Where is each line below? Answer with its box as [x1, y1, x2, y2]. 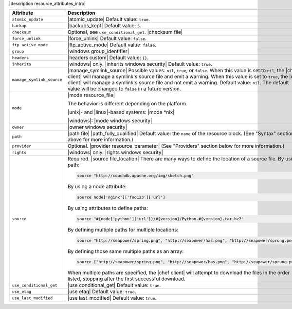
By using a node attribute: [67, 183, 127, 190]
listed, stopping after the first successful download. [67, 275, 186, 282]
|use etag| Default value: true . [67, 288, 136, 295]
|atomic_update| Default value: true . [67, 16, 150, 23]
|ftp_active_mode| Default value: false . [67, 41, 157, 48]
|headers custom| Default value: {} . [67, 54, 149, 61]
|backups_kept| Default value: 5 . [67, 22, 141, 29]
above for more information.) [67, 136, 134, 143]
